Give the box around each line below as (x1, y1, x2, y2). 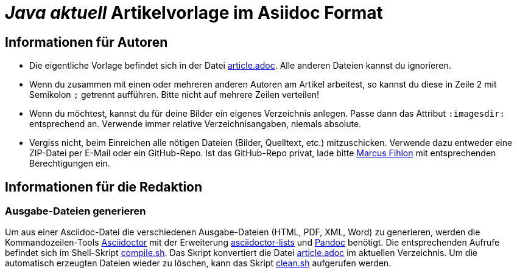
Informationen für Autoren (5, 34, 168, 50)
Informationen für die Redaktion (5, 179, 203, 195)
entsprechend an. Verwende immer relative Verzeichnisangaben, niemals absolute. (29, 119, 362, 130)
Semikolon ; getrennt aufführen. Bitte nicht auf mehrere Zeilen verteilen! (29, 89, 320, 100)
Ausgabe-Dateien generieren (5, 205, 146, 218)
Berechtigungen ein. (29, 158, 110, 169)
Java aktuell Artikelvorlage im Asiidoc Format (5, 2, 383, 23)
